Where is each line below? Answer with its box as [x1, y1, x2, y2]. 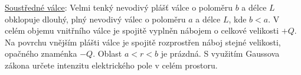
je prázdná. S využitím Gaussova [161, 47, 280, 60]
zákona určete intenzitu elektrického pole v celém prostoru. [5, 58, 218, 71]
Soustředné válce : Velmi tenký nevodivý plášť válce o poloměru [5, 1, 233, 13]
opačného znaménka [5, 47, 77, 60]
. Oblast [93, 47, 122, 60]
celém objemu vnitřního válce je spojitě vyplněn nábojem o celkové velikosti [5, 24, 279, 37]
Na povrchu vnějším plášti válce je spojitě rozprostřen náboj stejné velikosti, [5, 35, 281, 48]
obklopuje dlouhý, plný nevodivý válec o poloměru [5, 12, 186, 25]
